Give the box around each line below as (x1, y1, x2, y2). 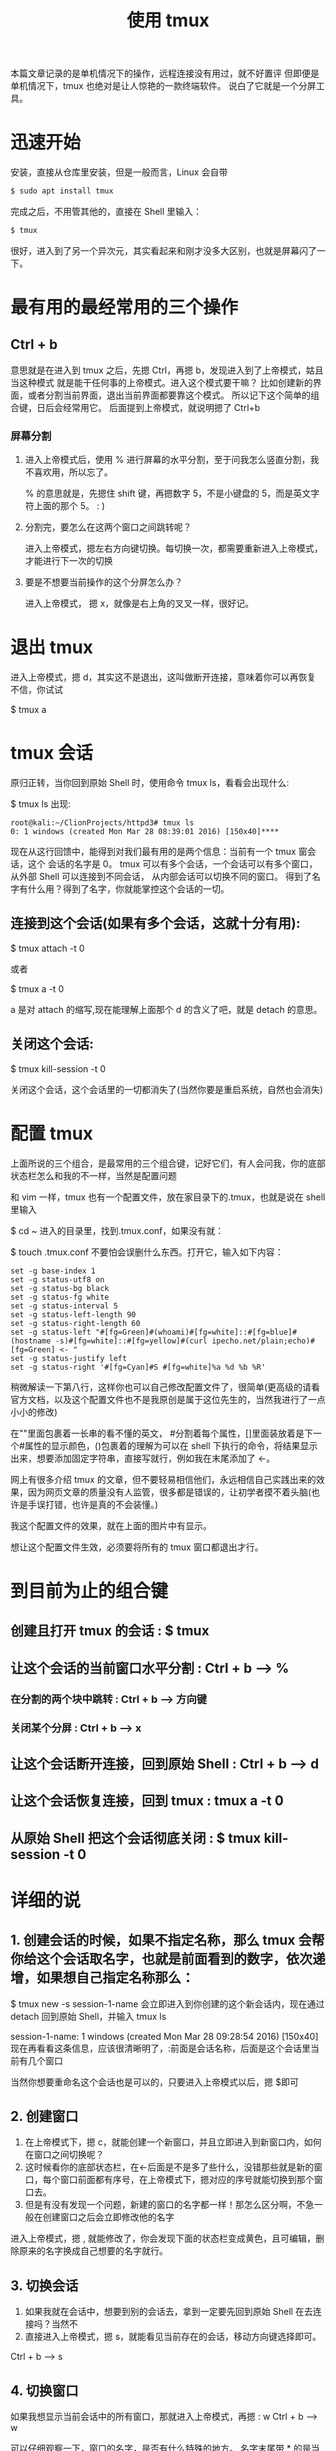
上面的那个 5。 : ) (33, 500, 106, 512)
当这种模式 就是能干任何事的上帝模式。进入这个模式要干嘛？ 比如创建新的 (10, 376, 313, 388)
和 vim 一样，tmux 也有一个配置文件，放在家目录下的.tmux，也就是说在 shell (10, 1191, 326, 1203)
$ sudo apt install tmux (10, 186, 114, 196)
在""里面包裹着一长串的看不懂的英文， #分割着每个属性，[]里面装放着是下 (10, 1427, 314, 1439)
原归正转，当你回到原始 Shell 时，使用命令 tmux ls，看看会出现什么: (10, 777, 290, 789)
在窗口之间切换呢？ (24, 2149, 105, 2161)
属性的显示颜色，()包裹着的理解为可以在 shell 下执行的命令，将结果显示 (24, 1439, 318, 1451)
